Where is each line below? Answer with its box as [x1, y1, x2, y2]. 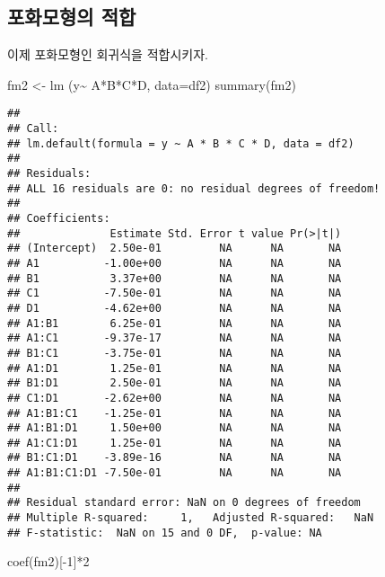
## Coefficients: [7, 211, 110, 225]
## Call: [7, 122, 59, 136]
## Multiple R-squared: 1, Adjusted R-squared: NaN [7, 511, 374, 525]
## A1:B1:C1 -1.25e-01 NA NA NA [7, 406, 342, 420]
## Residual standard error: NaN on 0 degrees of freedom [7, 496, 361, 510]
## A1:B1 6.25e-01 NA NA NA [7, 316, 342, 330]
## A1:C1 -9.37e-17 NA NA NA [7, 332, 342, 345]
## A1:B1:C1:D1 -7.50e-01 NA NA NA [7, 466, 342, 480]
